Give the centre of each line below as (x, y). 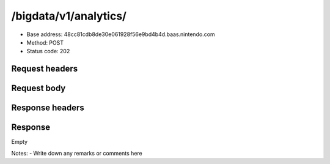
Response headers (48, 108)
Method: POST (45, 42)
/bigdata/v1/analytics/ (69, 16)
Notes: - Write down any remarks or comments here (77, 153)
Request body (38, 88)
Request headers (45, 69)
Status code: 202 (48, 51)
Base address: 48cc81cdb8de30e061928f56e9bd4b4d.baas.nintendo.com (121, 34)
